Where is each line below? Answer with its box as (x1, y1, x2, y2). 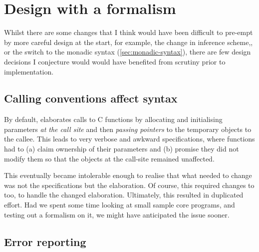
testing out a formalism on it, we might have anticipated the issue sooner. (4, 209, 230, 219)
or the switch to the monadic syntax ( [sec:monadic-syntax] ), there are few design (4, 46, 251, 57)
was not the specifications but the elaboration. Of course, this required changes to (4, 179, 255, 190)
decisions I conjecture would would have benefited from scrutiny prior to (4, 56, 226, 66)
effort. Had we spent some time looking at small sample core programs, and (4, 199, 235, 210)
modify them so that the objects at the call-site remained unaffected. (4, 153, 215, 163)
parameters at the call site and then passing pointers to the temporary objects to (4, 123, 252, 134)
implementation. (4, 66, 54, 76)
